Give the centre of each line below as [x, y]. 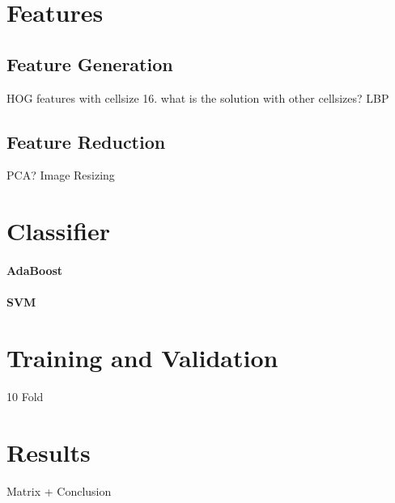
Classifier [59, 231]
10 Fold [25, 396]
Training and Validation [142, 357]
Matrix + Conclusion [59, 490]
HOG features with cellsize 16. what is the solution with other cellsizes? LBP [198, 97]
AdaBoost [35, 270]
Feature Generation [90, 63]
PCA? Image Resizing [61, 175]
